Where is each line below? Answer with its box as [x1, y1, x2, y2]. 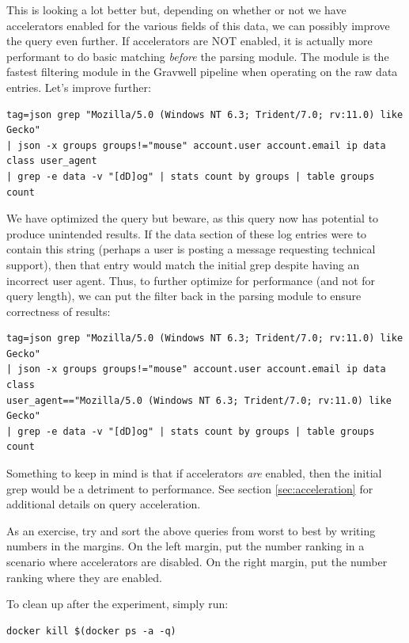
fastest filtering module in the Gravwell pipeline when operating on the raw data [6, 63, 398, 80]
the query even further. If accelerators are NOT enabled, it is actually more [6, 32, 373, 49]
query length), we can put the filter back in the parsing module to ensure [6, 287, 362, 304]
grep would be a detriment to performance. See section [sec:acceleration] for [6, 480, 373, 497]
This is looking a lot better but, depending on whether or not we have [6, 2, 347, 17]
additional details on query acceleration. [6, 496, 201, 512]
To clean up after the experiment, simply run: [6, 595, 229, 612]
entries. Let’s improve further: [6, 78, 151, 95]
